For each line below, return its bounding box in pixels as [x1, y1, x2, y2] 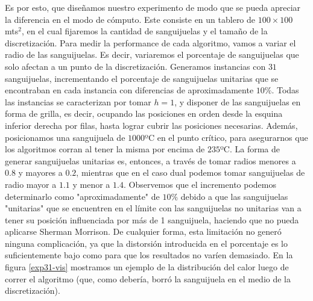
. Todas [271, 84, 299, 96]
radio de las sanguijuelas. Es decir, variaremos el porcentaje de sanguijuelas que [5, 48, 299, 61]
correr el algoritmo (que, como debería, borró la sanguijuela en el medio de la [5, 272, 291, 285]
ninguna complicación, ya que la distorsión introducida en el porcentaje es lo [5, 237, 288, 249]
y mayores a [18, 166, 63, 179]
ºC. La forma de [220, 143, 280, 155]
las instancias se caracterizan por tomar [5, 95, 151, 108]
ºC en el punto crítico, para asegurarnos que [145, 131, 308, 143]
